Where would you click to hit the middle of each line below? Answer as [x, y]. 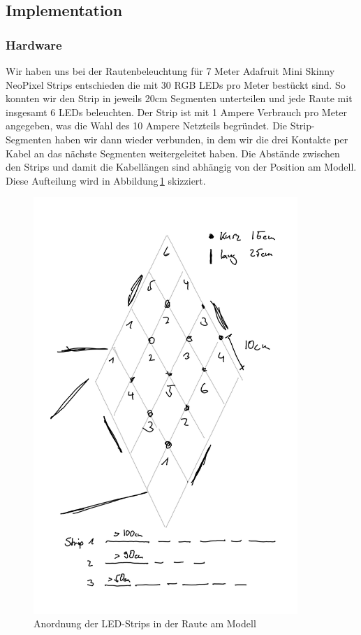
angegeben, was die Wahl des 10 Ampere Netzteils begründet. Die [146, 126]
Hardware [34, 44]
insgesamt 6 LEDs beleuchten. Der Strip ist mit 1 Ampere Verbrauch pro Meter [177, 112]
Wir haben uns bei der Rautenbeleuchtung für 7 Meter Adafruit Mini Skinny [170, 71]
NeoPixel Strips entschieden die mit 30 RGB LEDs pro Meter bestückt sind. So [176, 84]
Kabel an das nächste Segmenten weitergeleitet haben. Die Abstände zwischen [173, 153]
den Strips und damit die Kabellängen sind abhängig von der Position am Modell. [181, 167]
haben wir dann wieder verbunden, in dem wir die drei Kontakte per [201, 139]
